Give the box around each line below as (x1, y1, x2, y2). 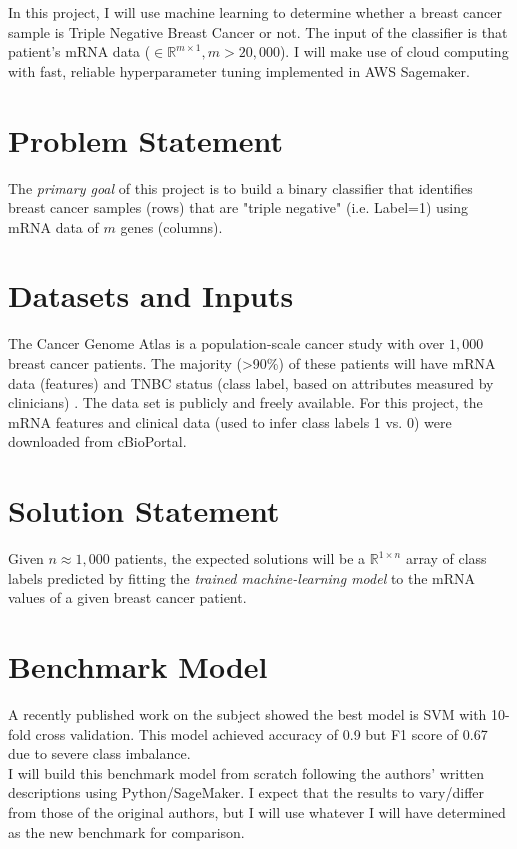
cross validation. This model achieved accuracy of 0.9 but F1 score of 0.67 (35, 723, 488, 744)
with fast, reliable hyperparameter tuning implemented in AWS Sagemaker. (8, 60, 470, 81)
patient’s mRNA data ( (8, 41, 151, 62)
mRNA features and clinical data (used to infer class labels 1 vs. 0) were (8, 411, 452, 432)
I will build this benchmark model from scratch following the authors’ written (8, 762, 485, 783)
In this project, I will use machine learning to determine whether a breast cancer (8, 2, 502, 22)
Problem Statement (8, 119, 283, 160)
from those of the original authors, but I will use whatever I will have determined (8, 801, 506, 822)
